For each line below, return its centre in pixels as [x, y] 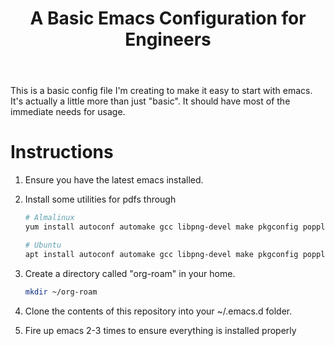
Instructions [62, 152]
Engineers [168, 39]
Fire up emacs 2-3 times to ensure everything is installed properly [160, 330]
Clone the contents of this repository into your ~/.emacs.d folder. [158, 311]
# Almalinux [49, 218]
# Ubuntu [43, 245]
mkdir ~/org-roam [61, 292]
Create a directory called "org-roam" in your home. [130, 273]
